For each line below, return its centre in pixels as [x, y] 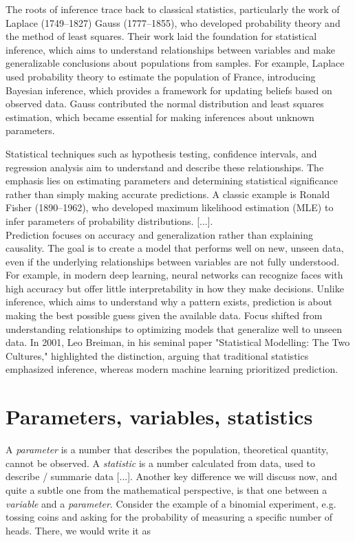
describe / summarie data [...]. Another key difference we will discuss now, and [171, 476]
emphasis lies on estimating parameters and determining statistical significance [172, 181]
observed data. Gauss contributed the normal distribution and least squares [165, 104]
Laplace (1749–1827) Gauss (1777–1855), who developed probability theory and [173, 22]
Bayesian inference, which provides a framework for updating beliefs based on [169, 90]
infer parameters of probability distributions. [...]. [109, 220]
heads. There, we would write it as [78, 530]
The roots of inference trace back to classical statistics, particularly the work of [173, 9]
